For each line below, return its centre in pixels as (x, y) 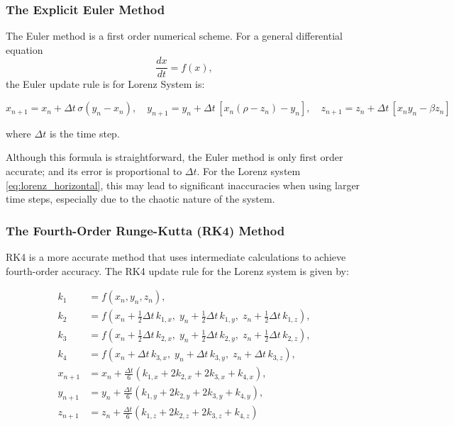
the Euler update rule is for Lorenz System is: (105, 84)
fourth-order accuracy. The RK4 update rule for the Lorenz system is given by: (177, 270)
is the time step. (84, 133)
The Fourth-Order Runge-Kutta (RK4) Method (145, 230)
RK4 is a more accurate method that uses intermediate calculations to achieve (176, 257)
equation (24, 49)
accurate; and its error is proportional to (94, 171)
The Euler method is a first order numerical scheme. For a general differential (174, 36)
